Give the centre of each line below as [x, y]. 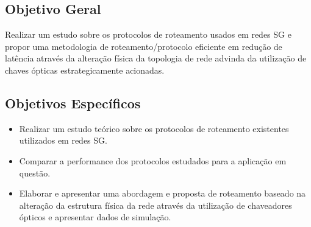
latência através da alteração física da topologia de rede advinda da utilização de [156, 58]
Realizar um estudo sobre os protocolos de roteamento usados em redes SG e [148, 34]
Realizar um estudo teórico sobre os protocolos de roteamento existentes [154, 128]
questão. [35, 173]
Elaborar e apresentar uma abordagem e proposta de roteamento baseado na [163, 193]
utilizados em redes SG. [63, 140]
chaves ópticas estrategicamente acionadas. [85, 70]
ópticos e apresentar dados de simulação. [95, 217]
